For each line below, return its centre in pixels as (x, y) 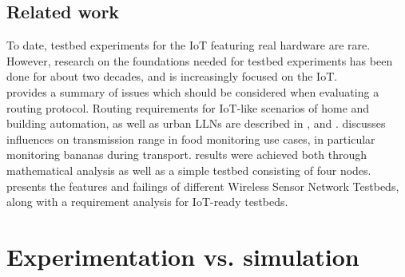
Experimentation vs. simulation (183, 256)
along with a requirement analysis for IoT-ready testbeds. (147, 202)
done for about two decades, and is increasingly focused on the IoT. (172, 76)
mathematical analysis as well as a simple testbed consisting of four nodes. (189, 170)
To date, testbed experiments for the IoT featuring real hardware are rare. (189, 45)
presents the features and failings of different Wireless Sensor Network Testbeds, (203, 186)
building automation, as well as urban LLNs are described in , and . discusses (196, 123)
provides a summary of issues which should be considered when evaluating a (193, 91)
